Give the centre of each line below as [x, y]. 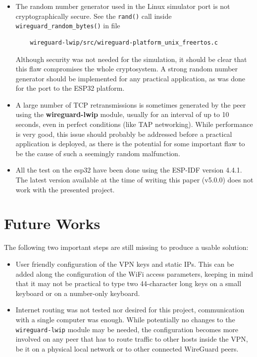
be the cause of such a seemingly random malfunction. [98, 153]
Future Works [52, 223]
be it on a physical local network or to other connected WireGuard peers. [127, 348]
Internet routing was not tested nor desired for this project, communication [130, 310]
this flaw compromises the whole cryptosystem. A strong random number [127, 69]
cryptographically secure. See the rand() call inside [94, 16]
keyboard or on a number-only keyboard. [78, 293]
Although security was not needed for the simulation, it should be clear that [131, 59]
